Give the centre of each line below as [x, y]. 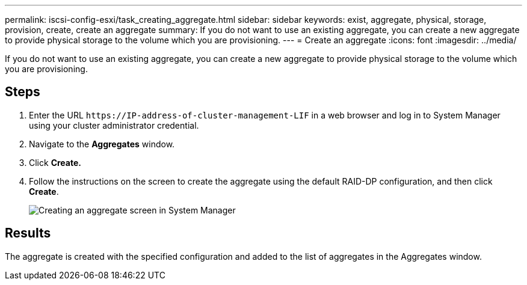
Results [28, 233]
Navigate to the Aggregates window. [102, 144]
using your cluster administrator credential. [114, 125]
